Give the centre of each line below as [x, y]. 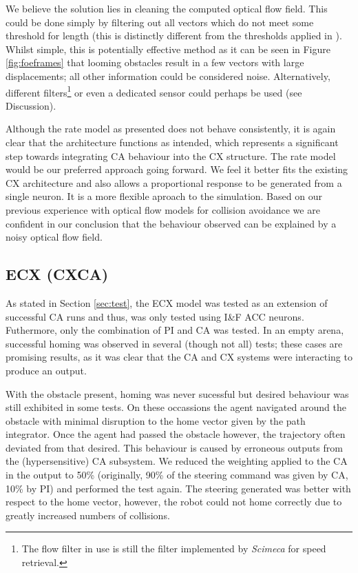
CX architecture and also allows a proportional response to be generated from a [174, 182]
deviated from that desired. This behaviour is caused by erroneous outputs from [174, 447]
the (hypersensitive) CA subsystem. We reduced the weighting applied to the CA [177, 461]
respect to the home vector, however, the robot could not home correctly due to [174, 502]
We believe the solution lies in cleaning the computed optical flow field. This [167, 8]
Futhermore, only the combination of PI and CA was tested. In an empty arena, [175, 330]
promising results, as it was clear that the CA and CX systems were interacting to [179, 357]
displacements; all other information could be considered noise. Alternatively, [168, 76]
